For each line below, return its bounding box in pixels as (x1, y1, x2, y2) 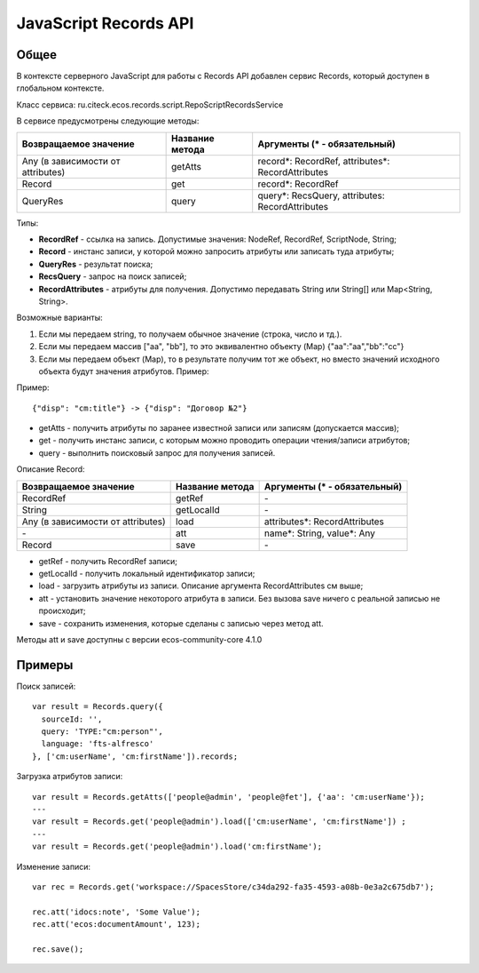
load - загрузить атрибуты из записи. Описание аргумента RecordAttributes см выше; (38, 580, 364, 591)
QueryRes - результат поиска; (38, 259, 153, 269)
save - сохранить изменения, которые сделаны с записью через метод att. (38, 618, 324, 628)
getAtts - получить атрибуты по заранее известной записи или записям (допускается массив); (38, 423, 399, 434)
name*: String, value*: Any (263, 527, 376, 539)
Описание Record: (16, 464, 85, 475)
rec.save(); (32, 944, 84, 954)
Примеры (16, 658, 74, 673)
